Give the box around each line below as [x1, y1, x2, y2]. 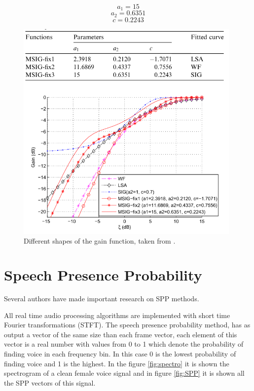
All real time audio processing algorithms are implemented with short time [4, 310, 230, 320]
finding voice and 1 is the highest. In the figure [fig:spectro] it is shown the [4, 358, 229, 368]
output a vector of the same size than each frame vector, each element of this [4, 329, 237, 339]
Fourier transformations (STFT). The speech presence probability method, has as [4, 320, 251, 330]
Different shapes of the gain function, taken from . [24, 236, 176, 246]
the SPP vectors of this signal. [4, 377, 96, 388]
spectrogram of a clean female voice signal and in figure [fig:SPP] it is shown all [4, 368, 245, 378]
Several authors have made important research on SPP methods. [4, 293, 199, 303]
